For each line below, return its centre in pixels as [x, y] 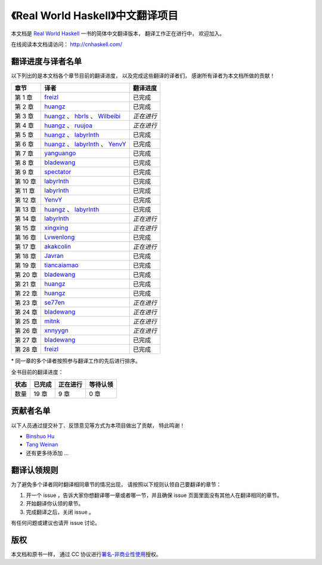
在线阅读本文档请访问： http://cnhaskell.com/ [66, 44]
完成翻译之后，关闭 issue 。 [60, 512]
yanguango [60, 153]
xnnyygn [56, 330]
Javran [54, 256]
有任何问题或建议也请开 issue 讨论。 [56, 523]
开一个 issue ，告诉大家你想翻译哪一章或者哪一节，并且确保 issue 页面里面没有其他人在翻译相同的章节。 [154, 495]
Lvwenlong [60, 237]
